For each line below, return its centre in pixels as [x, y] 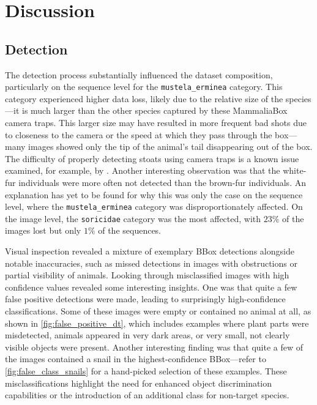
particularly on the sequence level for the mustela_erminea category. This [144, 87]
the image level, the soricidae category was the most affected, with [133, 218]
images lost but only [43, 230]
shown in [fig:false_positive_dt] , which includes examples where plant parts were [157, 323]
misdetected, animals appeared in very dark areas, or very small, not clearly [147, 335]
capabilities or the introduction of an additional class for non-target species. [147, 395]
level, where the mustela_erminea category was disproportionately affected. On [154, 206]
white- [295, 170]
